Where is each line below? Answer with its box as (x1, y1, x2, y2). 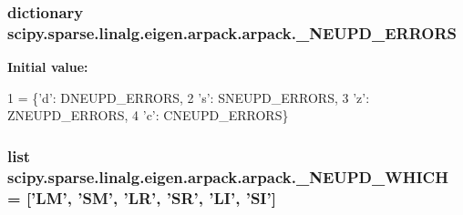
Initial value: (7, 57, 88, 77)
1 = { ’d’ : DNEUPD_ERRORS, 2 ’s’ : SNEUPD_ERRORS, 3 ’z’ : (7, 87, 370, 107)
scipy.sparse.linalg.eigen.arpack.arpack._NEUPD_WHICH (7, 165, 448, 188)
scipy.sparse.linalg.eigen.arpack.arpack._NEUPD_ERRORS (7, 21, 458, 44)
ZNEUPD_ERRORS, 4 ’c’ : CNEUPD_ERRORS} (7, 106, 289, 125)
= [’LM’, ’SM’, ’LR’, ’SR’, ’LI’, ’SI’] (7, 186, 276, 209)
